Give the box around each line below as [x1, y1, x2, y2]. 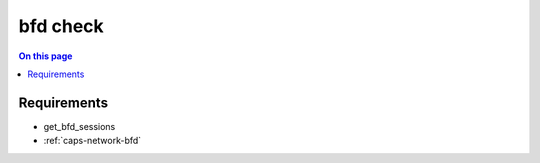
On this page [18, 50, 73, 62]
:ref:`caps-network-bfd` [43, 135, 142, 147]
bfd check [18, 15, 104, 37]
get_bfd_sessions [43, 120, 116, 132]
